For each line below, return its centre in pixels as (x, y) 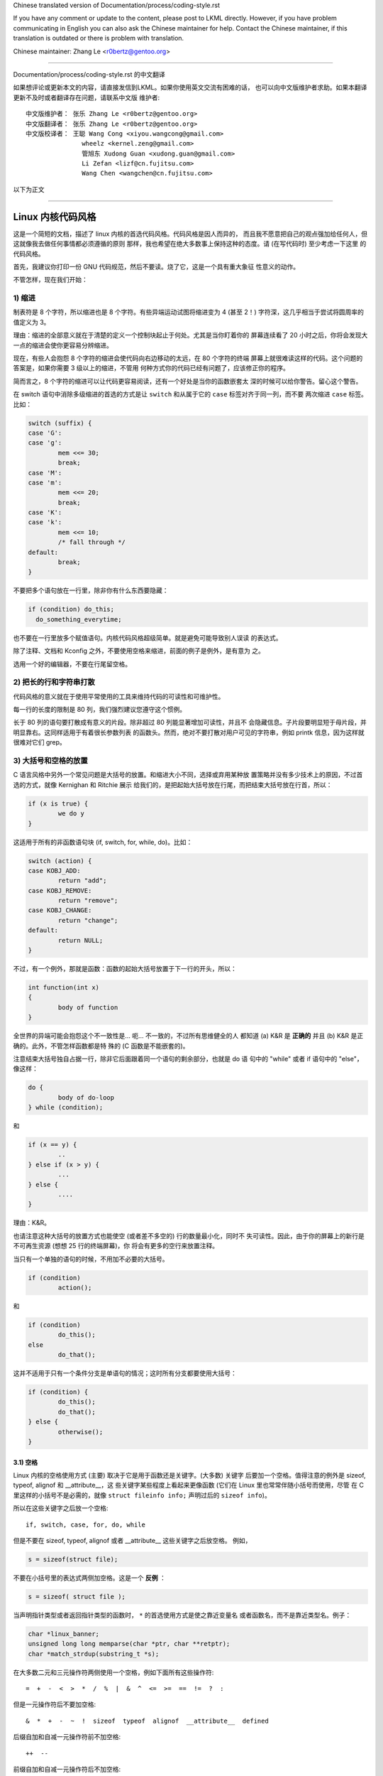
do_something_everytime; (79, 619)
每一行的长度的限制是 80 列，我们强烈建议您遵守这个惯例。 (100, 710)
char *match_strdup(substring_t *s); (94, 1654)
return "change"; (88, 920)
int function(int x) (63, 988)
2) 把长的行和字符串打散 (54, 682)
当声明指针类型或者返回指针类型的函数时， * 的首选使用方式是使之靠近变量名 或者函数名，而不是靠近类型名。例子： (182, 1615)
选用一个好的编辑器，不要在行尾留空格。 (72, 664)
